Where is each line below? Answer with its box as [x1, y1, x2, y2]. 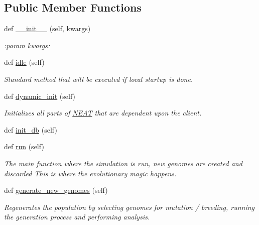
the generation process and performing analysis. [4, 211, 150, 222]
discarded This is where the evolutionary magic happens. [4, 168, 177, 178]
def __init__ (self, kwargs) [4, 23, 91, 34]
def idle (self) [4, 57, 45, 67]
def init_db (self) [4, 124, 57, 135]
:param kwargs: [4, 40, 50, 50]
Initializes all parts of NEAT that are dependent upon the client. [4, 107, 202, 118]
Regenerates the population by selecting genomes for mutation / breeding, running [4, 201, 254, 212]
